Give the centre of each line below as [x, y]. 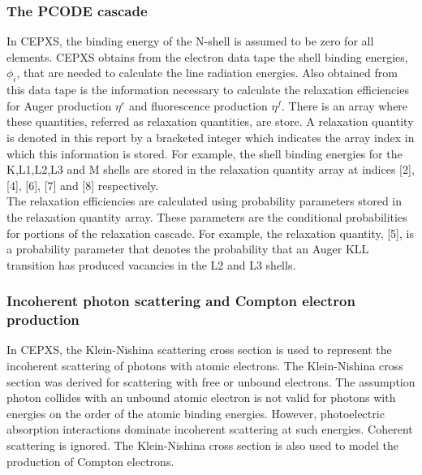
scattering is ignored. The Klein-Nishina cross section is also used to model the [202, 445]
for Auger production [59, 105]
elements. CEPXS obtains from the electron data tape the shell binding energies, [207, 56]
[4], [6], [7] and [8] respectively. [83, 185]
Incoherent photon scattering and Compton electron [181, 301]
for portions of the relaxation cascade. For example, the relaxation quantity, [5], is [210, 233]
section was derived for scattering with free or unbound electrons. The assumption [211, 381]
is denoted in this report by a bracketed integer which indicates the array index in [211, 137]
